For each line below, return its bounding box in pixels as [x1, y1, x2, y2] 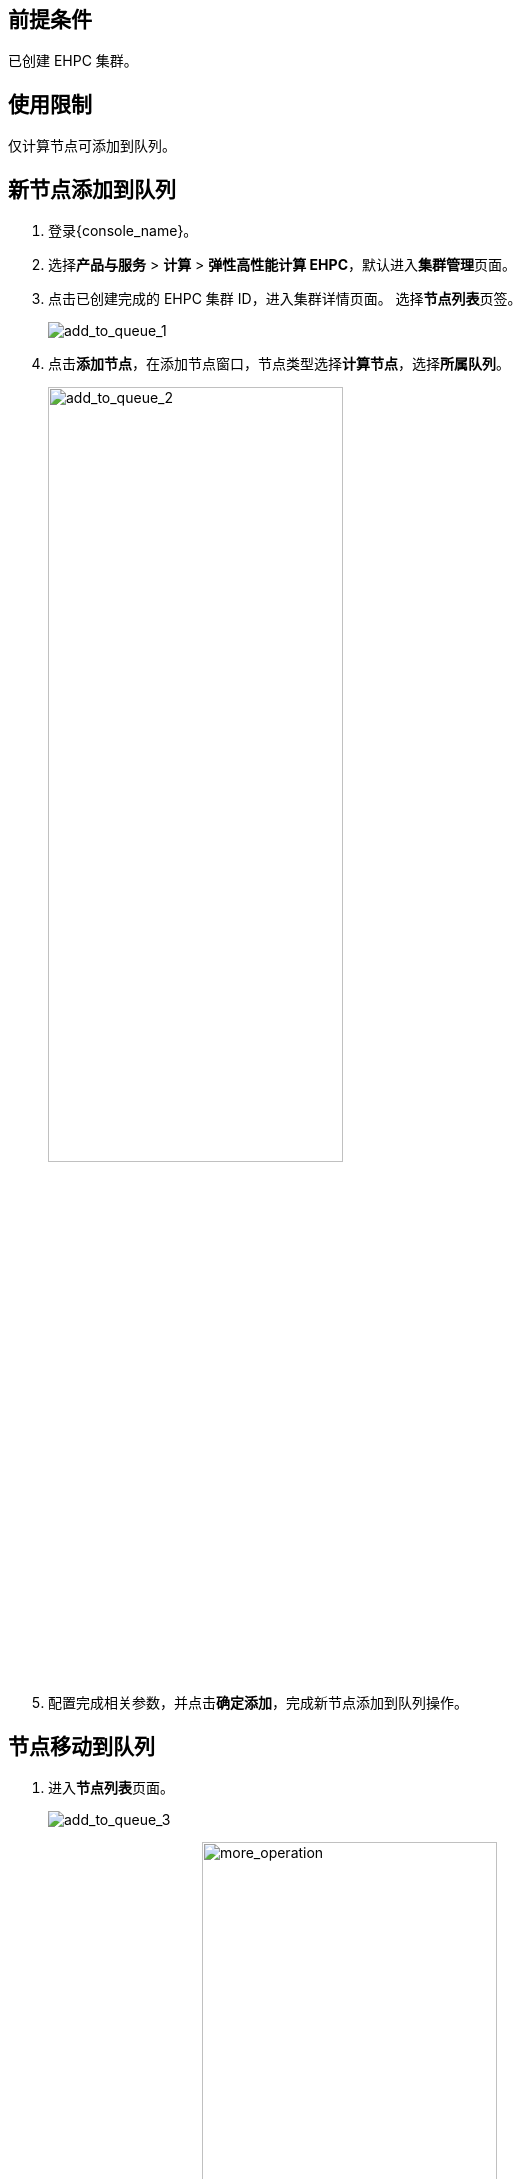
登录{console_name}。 [48, 222, 198, 240]
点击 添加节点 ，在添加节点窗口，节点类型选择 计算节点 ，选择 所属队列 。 [48, 355, 510, 373]
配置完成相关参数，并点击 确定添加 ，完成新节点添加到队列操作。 [48, 1694, 468, 1712]
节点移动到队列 [8, 1733, 155, 1759]
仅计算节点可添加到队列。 [8, 137, 176, 155]
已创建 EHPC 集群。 [8, 52, 138, 70]
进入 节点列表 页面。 [48, 1779, 174, 1797]
